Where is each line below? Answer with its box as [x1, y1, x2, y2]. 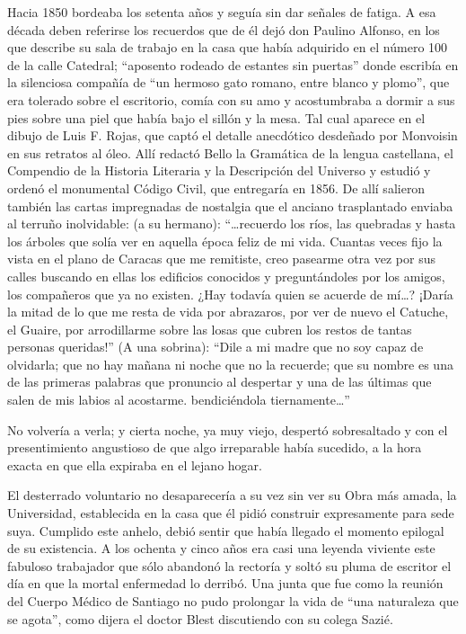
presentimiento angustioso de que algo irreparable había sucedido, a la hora [7, 438, 422, 457]
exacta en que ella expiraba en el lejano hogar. [7, 455, 262, 474]
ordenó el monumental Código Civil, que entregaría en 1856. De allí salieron [7, 178, 426, 197]
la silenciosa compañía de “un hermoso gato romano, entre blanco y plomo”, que [7, 73, 450, 92]
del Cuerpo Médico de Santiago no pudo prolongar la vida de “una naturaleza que [7, 592, 459, 610]
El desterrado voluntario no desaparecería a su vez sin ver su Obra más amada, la [7, 486, 457, 505]
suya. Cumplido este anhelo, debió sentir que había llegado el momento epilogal [7, 521, 444, 540]
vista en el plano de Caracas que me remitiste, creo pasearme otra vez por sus [7, 249, 435, 268]
